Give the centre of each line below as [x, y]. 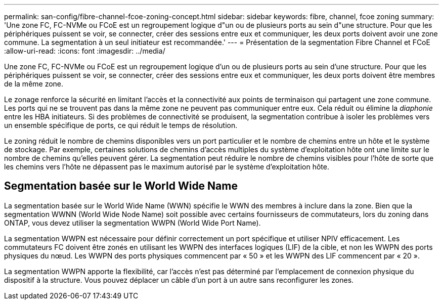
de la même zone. [34, 84]
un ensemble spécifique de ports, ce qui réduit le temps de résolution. [121, 125]
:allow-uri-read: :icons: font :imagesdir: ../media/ [85, 51]
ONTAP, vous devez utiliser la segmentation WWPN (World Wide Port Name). [132, 223]
